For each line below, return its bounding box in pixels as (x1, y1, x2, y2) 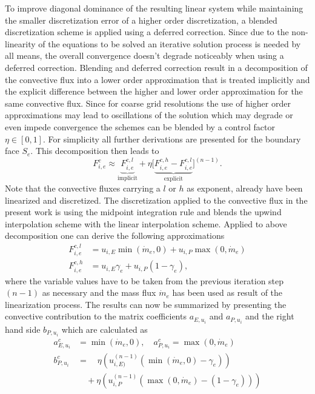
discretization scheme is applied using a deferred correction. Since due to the (5, 25, 289, 38)
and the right (245, 310, 294, 322)
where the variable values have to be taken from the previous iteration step (5, 274, 284, 287)
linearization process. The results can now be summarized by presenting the (5, 298, 287, 310)
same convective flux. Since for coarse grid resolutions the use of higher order (5, 96, 291, 109)
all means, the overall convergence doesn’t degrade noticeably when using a (5, 49, 284, 62)
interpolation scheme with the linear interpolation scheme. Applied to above (5, 217, 287, 230)
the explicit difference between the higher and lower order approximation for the (5, 85, 303, 98)
